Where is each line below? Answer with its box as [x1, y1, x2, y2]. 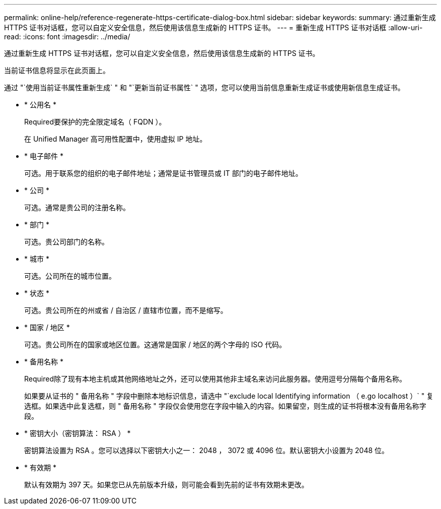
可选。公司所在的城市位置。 [24, 272, 116, 280]
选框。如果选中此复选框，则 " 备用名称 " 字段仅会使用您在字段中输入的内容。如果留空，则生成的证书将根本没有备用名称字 [24, 402, 426, 410]
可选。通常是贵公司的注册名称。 [24, 203, 130, 212]
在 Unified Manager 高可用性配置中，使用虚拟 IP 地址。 [24, 135, 207, 143]
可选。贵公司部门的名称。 [24, 237, 109, 246]
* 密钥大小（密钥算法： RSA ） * [24, 429, 131, 437]
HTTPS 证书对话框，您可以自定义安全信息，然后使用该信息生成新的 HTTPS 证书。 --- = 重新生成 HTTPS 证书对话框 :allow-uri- [4, 23, 423, 32]
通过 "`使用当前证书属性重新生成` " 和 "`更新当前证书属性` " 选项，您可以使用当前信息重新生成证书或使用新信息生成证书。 [4, 83, 405, 92]
